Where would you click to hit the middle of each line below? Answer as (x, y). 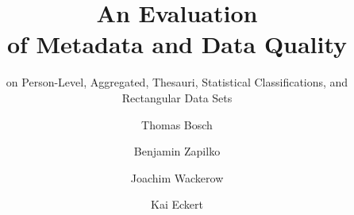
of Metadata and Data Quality (177, 44)
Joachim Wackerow (177, 177)
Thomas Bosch (177, 124)
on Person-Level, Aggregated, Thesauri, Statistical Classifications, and (177, 82)
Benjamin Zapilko (177, 151)
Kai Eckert (177, 204)
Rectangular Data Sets (177, 97)
